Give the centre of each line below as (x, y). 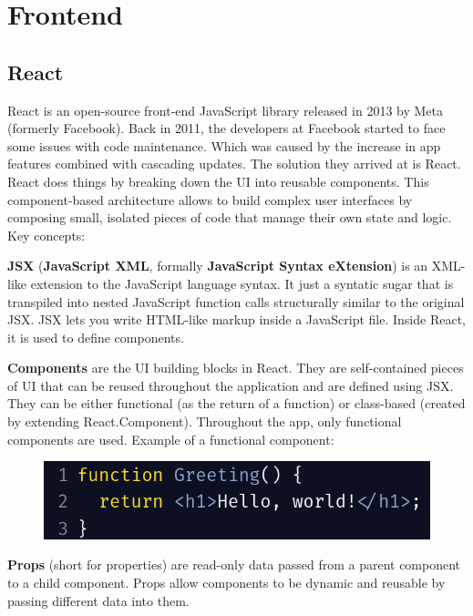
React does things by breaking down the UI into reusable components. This (218, 181)
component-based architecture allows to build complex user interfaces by (210, 199)
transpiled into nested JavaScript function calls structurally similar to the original (236, 301)
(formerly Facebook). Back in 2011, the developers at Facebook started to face (226, 128)
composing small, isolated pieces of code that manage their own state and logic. (230, 217)
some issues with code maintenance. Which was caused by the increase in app (224, 145)
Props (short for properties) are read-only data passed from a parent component (234, 565)
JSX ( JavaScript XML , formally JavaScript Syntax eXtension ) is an (218, 266)
